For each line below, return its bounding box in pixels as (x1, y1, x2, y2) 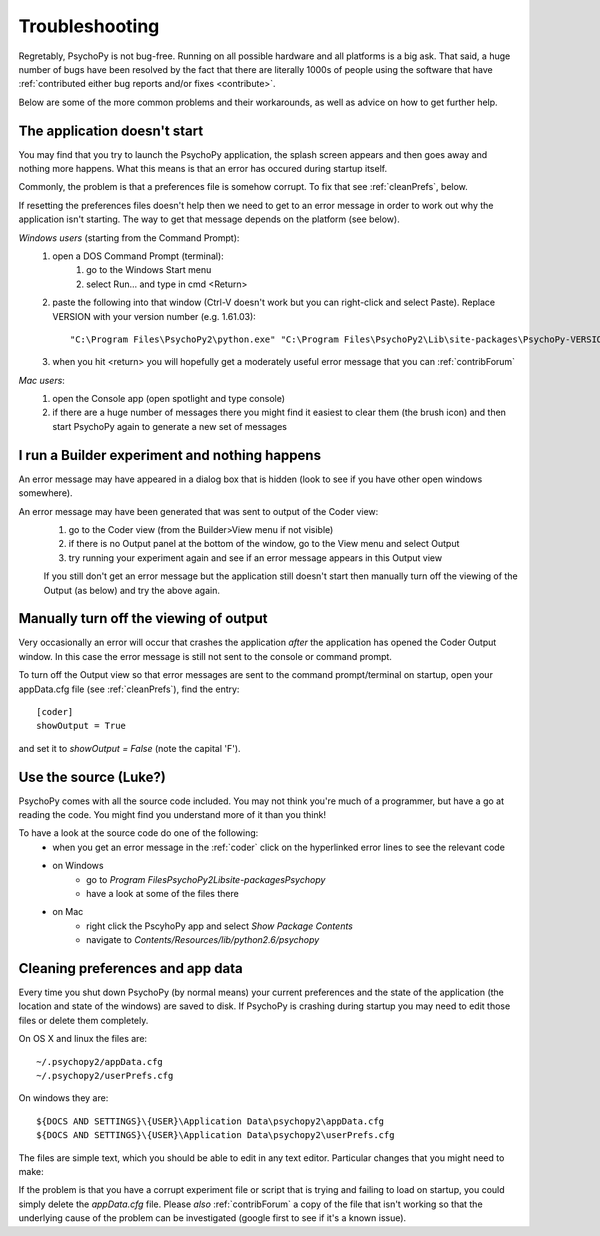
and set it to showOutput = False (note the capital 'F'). (18, 742, 241, 754)
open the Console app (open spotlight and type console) (52, 393, 285, 405)
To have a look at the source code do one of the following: (18, 827, 259, 839)
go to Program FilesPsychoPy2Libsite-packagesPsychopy (86, 873, 326, 885)
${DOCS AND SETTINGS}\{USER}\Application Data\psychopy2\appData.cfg (36, 1115, 385, 1127)
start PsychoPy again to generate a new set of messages (52, 420, 287, 432)
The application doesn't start (18, 122, 204, 139)
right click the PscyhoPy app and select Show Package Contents (86, 920, 354, 932)
